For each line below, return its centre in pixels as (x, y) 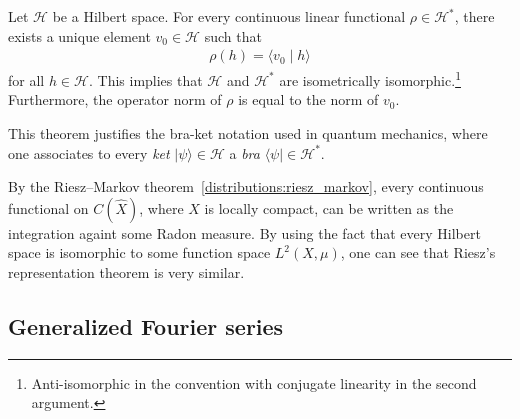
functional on (48, 207)
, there (474, 16)
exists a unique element (79, 35)
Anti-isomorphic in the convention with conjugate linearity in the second (254, 382)
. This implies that (145, 79)
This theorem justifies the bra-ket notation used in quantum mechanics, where (248, 133)
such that (233, 35)
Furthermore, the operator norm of (115, 99)
